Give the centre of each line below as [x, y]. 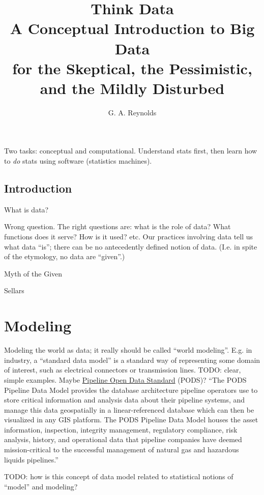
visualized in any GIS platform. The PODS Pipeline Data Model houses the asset [131, 420]
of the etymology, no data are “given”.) [65, 256]
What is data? [26, 209]
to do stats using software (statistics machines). [78, 161]
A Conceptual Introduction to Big [132, 28]
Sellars [14, 290]
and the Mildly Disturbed [132, 88]
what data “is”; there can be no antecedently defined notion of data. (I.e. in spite [131, 246]
